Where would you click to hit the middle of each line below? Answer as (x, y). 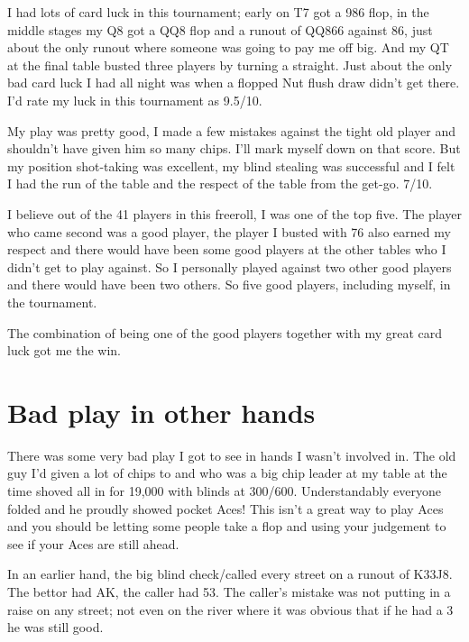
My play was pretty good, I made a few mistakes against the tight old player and (231, 130)
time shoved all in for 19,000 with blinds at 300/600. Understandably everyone (225, 491)
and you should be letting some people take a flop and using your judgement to (227, 526)
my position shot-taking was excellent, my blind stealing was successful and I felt (231, 165)
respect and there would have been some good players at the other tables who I (227, 249)
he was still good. (55, 627)
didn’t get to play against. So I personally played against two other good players (230, 266)
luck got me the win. (64, 350)
